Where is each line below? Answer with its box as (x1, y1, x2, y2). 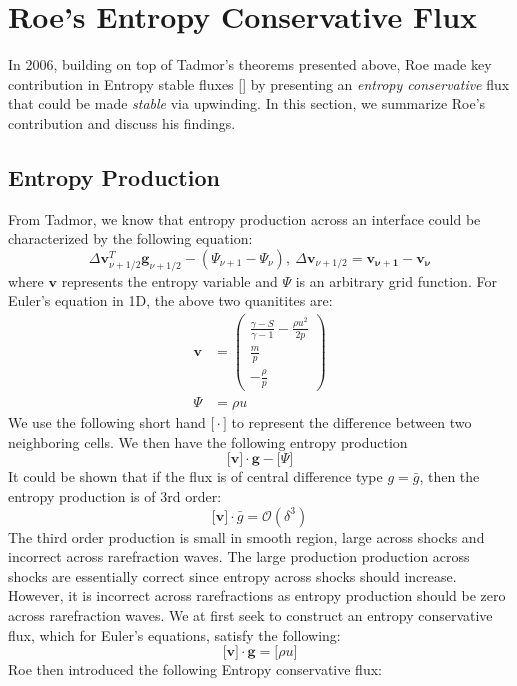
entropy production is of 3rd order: (8, 486, 222, 507)
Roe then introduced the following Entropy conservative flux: (8, 659, 382, 680)
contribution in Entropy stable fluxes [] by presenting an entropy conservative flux (8, 73, 510, 94)
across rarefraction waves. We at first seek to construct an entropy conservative (8, 605, 493, 626)
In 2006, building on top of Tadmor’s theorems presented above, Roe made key (8, 54, 492, 75)
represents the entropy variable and (61, 270, 278, 291)
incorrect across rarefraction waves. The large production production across (8, 546, 470, 567)
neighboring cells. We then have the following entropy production (8, 431, 408, 452)
